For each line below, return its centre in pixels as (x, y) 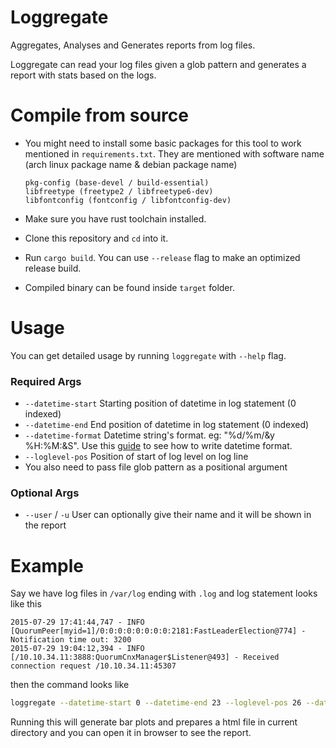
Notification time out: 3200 (71, 640)
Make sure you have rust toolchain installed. (115, 218)
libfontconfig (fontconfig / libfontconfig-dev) (128, 200)
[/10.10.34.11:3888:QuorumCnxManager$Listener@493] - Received (145, 657)
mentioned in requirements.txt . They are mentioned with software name (174, 153)
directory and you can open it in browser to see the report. (131, 733)
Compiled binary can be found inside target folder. (129, 287)
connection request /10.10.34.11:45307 (93, 666)
